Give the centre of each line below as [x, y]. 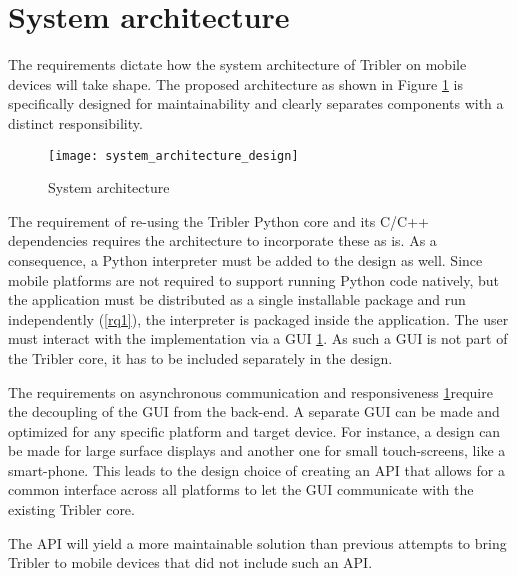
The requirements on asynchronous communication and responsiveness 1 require [250, 391]
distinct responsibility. [75, 122]
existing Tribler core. [71, 509]
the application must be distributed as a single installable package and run [237, 299]
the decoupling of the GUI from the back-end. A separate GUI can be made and [254, 411]
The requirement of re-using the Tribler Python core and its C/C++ [218, 220]
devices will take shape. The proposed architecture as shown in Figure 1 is [236, 83]
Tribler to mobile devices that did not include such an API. [190, 562]
